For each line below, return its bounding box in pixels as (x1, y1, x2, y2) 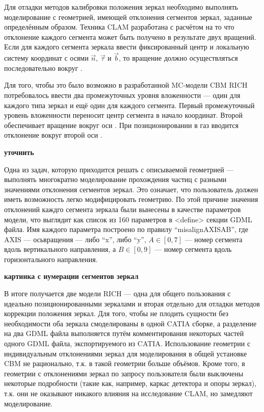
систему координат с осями (4, 53, 89, 63)
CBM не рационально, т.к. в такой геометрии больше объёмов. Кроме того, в (4, 358, 245, 369)
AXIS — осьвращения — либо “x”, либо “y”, (4, 234, 146, 244)
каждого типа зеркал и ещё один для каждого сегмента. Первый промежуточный (4, 99, 255, 110)
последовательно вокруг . (4, 62, 83, 73)
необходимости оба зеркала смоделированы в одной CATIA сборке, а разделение (4, 318, 257, 328)
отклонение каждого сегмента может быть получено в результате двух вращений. (4, 31, 256, 42)
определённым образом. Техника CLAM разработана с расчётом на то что (4, 21, 234, 32)
